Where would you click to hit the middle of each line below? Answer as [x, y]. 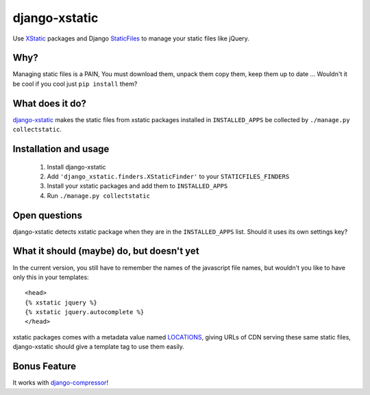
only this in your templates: [51, 277]
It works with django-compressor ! [61, 383]
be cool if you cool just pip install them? [75, 84]
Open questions [47, 215]
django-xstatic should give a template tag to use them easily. [99, 347]
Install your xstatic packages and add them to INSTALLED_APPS [137, 186]
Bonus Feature [45, 367]
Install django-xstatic [76, 167]
